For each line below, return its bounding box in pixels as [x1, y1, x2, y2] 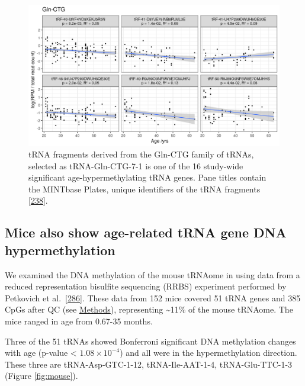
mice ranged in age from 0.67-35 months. [5, 315, 153, 327]
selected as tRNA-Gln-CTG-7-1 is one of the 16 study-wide [28, 159, 243, 172]
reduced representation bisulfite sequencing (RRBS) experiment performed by [5, 280, 287, 292]
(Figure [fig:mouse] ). [5, 369, 78, 382]
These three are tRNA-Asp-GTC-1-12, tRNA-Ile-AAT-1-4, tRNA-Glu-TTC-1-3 [5, 358, 293, 370]
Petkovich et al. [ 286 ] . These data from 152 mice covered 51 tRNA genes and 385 [5, 291, 301, 304]
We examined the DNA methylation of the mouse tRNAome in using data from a [5, 268, 300, 281]
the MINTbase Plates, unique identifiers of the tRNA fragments [28, 182, 261, 195]
